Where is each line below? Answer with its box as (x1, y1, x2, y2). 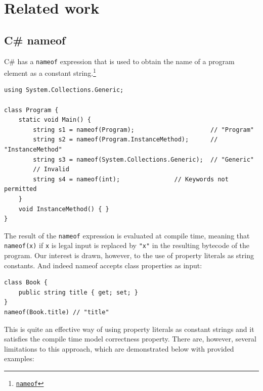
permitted (4, 185, 37, 193)
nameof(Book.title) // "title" (4, 309, 109, 316)
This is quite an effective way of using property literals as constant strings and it (4, 323, 254, 334)
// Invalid (33, 166, 69, 173)
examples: (4, 353, 34, 364)
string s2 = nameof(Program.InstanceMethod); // (33, 136, 218, 143)
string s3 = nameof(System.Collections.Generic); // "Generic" (33, 156, 254, 163)
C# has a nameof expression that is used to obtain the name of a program (4, 56, 235, 66)
